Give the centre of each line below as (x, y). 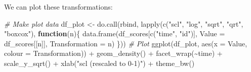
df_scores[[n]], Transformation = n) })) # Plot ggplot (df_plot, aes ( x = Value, (126, 43)
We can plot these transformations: (58, 7)
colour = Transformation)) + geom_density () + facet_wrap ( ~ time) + (113, 53)
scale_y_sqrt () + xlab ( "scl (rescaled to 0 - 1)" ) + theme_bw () (99, 63)
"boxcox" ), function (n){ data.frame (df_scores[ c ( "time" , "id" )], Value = (115, 33)
